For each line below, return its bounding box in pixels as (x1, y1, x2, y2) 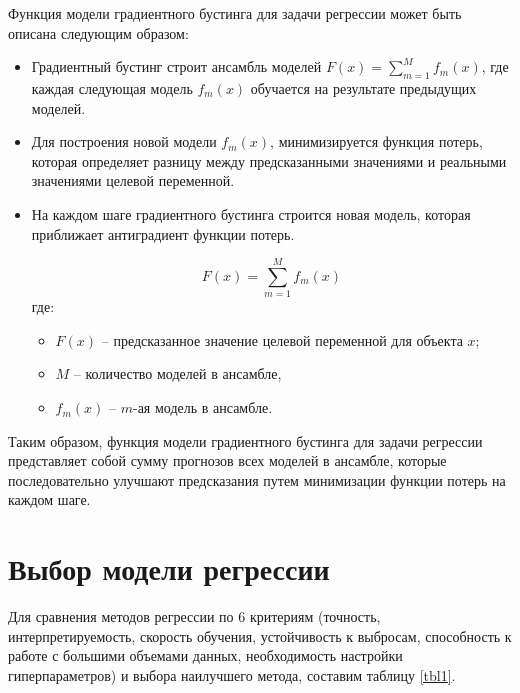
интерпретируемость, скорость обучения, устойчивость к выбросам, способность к (8, 625, 512, 646)
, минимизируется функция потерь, (270, 131, 483, 152)
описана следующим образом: (8, 22, 189, 43)
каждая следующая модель (31, 77, 193, 98)
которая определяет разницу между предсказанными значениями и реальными (31, 150, 507, 171)
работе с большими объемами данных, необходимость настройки (8, 645, 403, 666)
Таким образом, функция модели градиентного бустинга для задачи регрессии (8, 430, 483, 451)
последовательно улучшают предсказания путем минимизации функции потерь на (8, 469, 506, 490)
